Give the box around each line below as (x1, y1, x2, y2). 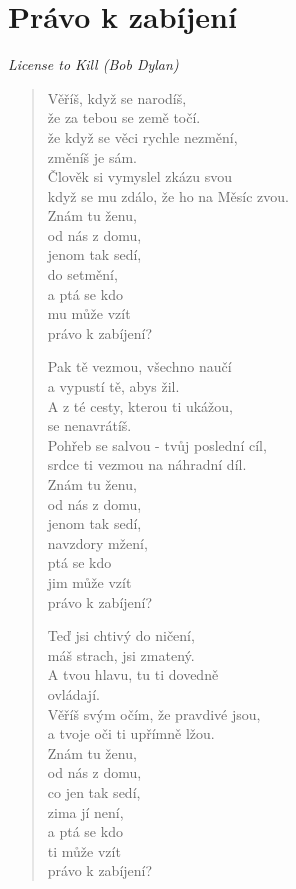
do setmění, (47, 264, 118, 285)
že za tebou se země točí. (47, 107, 201, 128)
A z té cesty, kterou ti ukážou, (47, 395, 234, 416)
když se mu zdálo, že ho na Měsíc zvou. (47, 185, 290, 206)
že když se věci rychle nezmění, (47, 126, 238, 147)
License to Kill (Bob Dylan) (8, 54, 179, 75)
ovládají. (47, 683, 100, 704)
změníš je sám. (47, 146, 137, 167)
